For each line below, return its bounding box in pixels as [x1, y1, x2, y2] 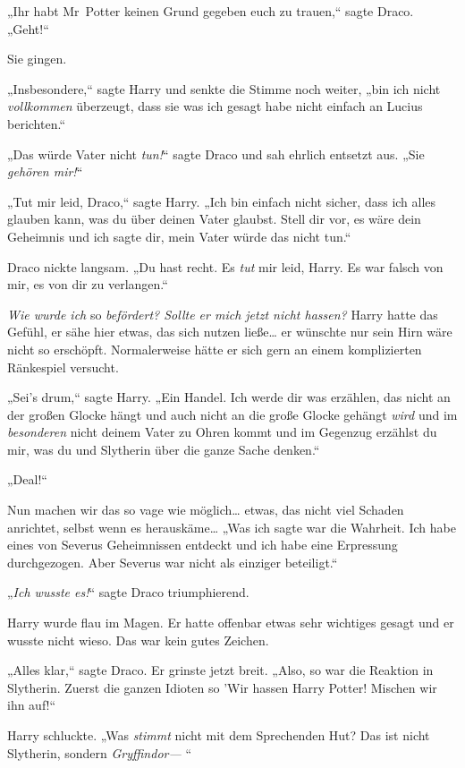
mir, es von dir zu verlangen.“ [7, 275, 168, 294]
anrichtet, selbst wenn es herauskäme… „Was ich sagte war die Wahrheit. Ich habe [7, 517, 456, 536]
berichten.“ [7, 114, 65, 132]
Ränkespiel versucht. [7, 357, 119, 376]
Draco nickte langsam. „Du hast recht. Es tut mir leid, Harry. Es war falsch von [7, 257, 444, 276]
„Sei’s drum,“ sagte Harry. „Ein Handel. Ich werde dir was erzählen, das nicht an [7, 388, 451, 406]
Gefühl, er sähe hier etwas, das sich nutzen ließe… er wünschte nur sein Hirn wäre [7, 322, 452, 341]
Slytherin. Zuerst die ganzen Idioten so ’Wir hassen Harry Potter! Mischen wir [7, 678, 437, 696]
